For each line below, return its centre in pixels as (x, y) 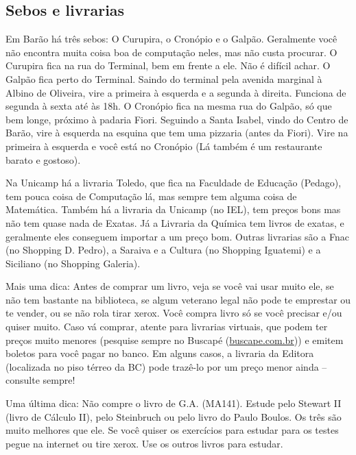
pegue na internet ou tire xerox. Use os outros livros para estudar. (144, 443)
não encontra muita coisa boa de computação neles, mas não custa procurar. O (171, 52)
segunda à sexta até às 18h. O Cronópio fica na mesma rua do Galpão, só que (169, 106)
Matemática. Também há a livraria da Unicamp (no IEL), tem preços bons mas (173, 209)
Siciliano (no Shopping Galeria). (73, 263)
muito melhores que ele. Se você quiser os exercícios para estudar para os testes (172, 430)
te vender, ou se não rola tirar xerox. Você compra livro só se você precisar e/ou (174, 313)
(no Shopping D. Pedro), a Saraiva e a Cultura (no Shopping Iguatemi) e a (163, 250)
